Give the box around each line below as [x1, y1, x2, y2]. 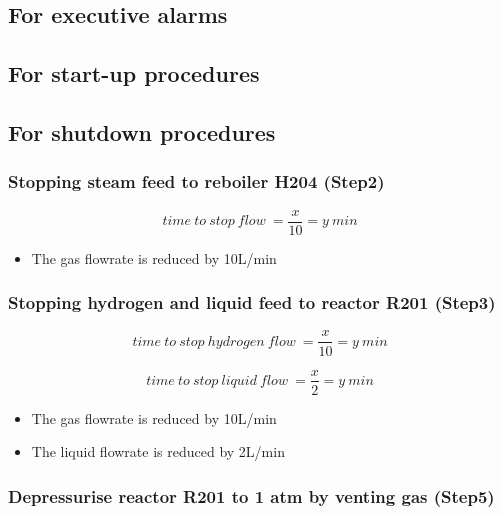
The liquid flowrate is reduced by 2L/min [31, 441, 285, 462]
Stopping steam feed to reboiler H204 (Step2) [8, 169, 385, 194]
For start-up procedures [8, 58, 260, 89]
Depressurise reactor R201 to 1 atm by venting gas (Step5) [8, 483, 495, 508]
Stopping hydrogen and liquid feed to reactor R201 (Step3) [8, 290, 496, 315]
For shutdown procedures [8, 116, 276, 147]
